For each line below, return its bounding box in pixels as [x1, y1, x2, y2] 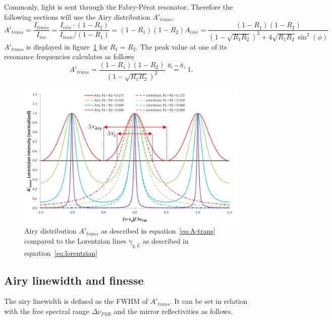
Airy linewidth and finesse [4, 272, 144, 288]
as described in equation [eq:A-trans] [101, 225, 215, 236]
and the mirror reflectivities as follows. [114, 306, 233, 316]
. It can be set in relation [170, 296, 248, 306]
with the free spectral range [4, 306, 89, 316]
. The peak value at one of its [136, 41, 227, 52]
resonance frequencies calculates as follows [4, 51, 134, 62]
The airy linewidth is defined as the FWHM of [4, 296, 148, 306]
